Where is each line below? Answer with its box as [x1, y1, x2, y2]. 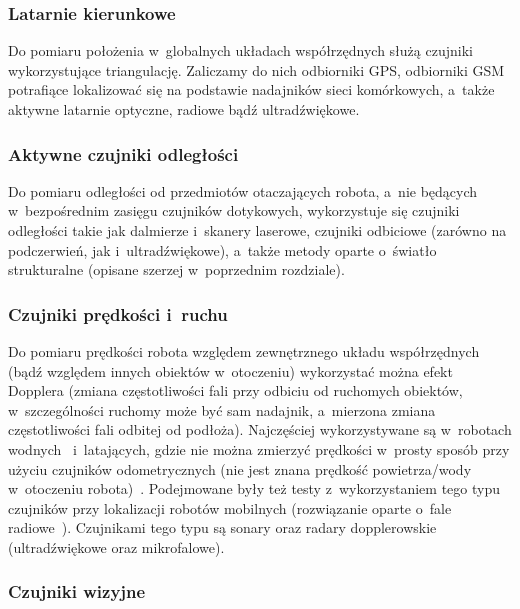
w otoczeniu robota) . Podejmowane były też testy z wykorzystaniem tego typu [8, 478, 500, 499]
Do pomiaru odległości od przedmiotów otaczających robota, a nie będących [8, 180, 478, 201]
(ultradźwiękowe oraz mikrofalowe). [8, 536, 225, 557]
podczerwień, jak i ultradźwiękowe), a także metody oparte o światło [8, 239, 437, 260]
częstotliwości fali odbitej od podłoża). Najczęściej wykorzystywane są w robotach [8, 419, 512, 440]
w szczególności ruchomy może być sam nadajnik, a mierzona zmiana [8, 399, 436, 420]
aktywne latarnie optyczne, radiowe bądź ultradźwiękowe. [8, 99, 360, 119]
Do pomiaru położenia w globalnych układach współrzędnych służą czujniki [8, 40, 473, 61]
